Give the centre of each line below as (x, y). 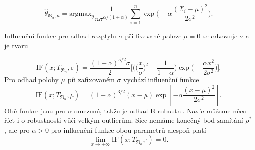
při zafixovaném (91, 80)
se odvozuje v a (226, 36)
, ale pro (17, 130)
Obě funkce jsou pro (35, 110)
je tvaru (16, 45)
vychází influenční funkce (161, 80)
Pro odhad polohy (32, 80)
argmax (80, 14)
